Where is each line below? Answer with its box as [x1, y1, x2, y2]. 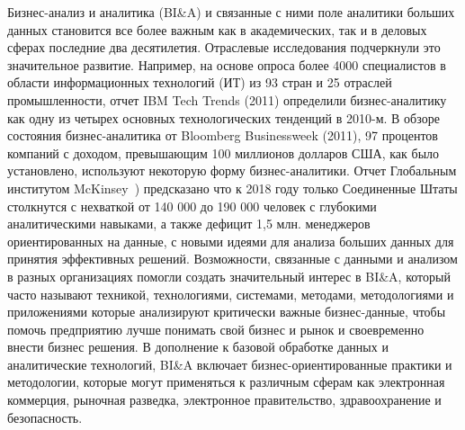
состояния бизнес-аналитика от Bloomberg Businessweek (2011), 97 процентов [7, 126, 438, 145]
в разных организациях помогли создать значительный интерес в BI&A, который [7, 266, 451, 285]
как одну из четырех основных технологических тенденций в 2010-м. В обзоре [7, 108, 440, 127]
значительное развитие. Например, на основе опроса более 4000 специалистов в [7, 55, 446, 74]
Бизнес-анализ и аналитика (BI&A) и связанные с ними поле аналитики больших [7, 3, 455, 21]
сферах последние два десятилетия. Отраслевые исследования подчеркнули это [7, 38, 441, 57]
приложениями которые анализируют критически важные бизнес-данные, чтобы [7, 302, 446, 321]
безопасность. [7, 408, 83, 426]
